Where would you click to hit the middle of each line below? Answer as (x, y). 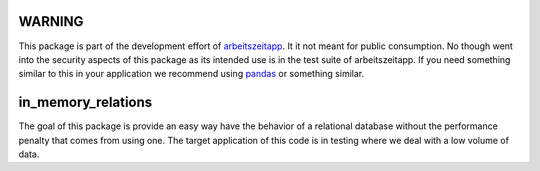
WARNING (51, 21)
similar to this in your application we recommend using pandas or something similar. (191, 74)
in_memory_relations (85, 102)
